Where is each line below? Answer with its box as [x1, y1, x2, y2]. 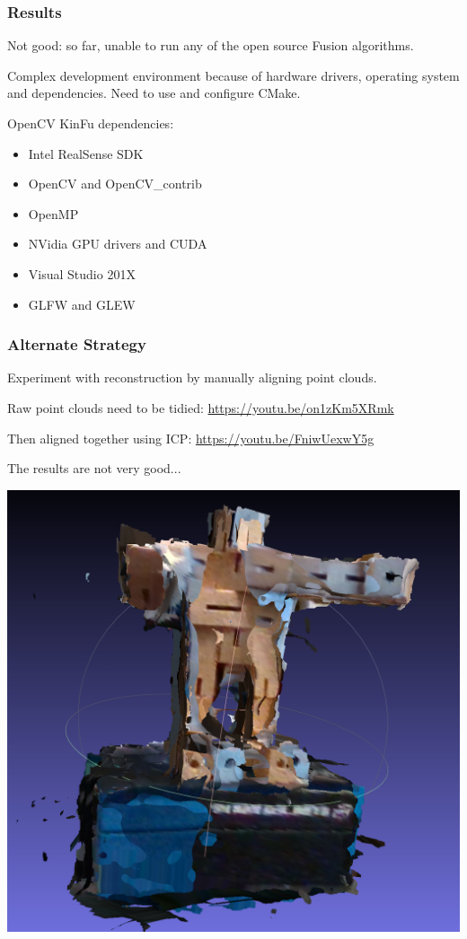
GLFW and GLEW [28, 294, 136, 313]
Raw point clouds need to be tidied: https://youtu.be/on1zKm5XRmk [7, 398, 394, 417]
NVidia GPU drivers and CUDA [28, 234, 207, 253]
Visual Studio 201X [28, 264, 136, 283]
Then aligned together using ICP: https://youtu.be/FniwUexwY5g [7, 428, 374, 447]
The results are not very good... [7, 459, 181, 478]
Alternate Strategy [7, 333, 146, 355]
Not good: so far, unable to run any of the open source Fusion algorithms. [7, 36, 414, 55]
